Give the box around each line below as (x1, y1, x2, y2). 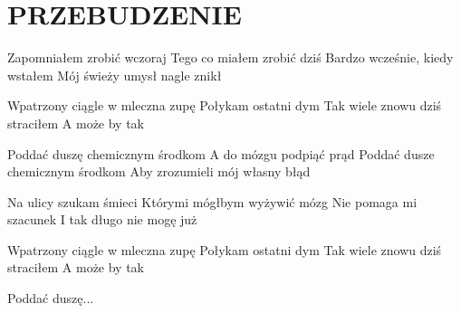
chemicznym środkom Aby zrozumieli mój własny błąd (7, 162, 311, 181)
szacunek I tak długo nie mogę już (7, 210, 197, 229)
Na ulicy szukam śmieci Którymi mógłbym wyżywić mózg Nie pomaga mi (7, 192, 418, 211)
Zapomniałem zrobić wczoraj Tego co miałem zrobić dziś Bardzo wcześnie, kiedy (7, 48, 454, 67)
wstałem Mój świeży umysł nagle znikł (7, 65, 222, 84)
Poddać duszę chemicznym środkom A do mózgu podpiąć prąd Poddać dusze (7, 144, 435, 163)
